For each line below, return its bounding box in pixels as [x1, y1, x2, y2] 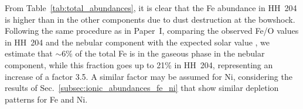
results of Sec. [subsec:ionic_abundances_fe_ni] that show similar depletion [5, 82, 279, 94]
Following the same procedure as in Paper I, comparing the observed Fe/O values [5, 24, 299, 37]
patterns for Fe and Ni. [5, 93, 88, 105]
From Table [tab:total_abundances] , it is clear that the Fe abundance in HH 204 [5, 2, 297, 13]
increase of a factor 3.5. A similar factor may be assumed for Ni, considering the [5, 70, 292, 82]
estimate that [5, 47, 53, 59]
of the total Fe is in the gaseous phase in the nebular [75, 47, 265, 59]
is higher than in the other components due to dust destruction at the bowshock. [5, 13, 295, 25]
